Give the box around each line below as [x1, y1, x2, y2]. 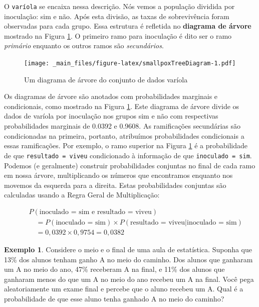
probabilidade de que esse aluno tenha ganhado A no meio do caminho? [4, 293, 224, 303]
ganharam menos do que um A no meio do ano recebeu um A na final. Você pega [4, 273, 254, 284]
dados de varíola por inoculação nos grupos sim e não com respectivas [4, 111, 218, 121]
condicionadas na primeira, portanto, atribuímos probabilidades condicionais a [4, 130, 244, 141]
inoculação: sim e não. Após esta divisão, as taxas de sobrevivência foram [4, 11, 229, 21]
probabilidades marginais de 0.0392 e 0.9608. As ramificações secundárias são [4, 121, 241, 131]
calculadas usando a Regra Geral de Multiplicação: [4, 189, 160, 200]
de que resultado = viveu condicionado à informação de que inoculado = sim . [4, 150, 252, 160]
